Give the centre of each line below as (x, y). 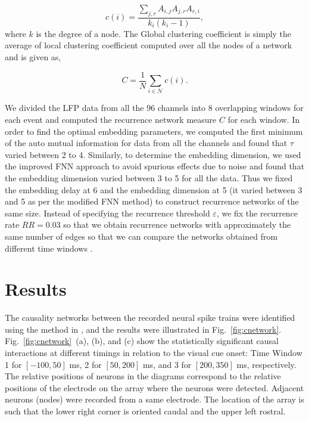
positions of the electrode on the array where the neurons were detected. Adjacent (154, 387)
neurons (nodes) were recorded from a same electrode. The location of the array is (155, 399)
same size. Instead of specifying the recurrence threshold (107, 213)
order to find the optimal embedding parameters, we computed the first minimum (154, 131)
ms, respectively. (266, 364)
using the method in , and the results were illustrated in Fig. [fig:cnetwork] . (143, 329)
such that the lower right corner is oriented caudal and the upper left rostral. (145, 411)
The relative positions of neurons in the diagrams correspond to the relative (143, 376)
